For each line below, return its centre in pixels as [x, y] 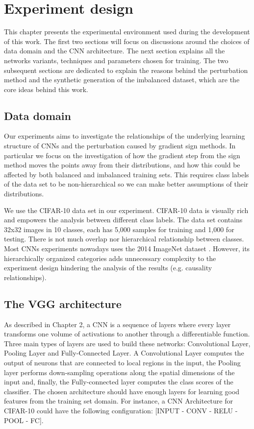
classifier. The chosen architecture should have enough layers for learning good [122, 391]
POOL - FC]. [24, 420]
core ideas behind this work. [46, 89]
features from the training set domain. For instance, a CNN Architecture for [118, 401]
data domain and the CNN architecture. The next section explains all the [114, 51]
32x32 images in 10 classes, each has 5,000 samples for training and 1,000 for [119, 229]
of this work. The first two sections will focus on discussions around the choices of [127, 41]
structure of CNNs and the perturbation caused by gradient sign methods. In [120, 146]
